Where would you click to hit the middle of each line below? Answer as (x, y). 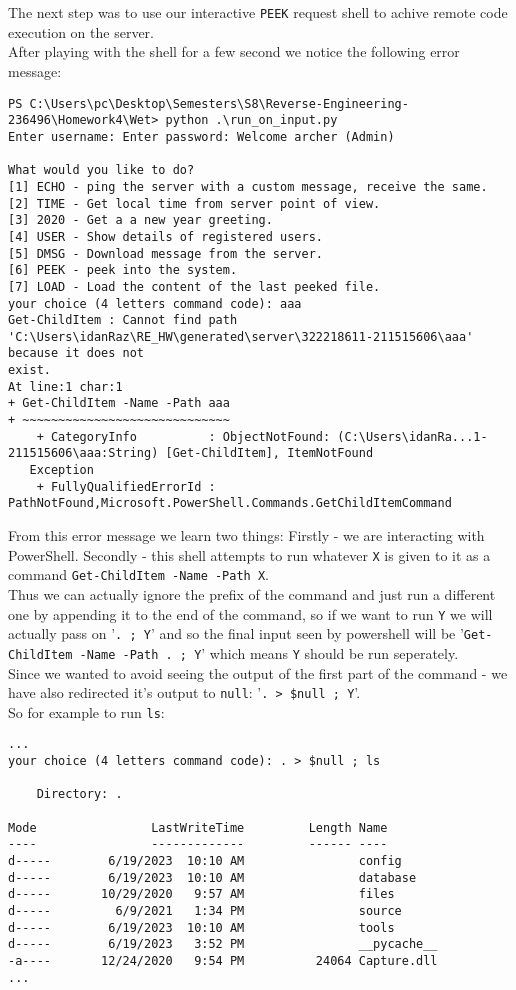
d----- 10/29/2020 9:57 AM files (201, 894)
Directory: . (79, 794)
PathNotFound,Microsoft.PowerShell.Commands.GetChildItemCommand (230, 503)
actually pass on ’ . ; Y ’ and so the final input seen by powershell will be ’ (236, 633)
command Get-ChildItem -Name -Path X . (138, 574)
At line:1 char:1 (65, 386)
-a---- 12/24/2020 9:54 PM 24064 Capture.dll (223, 960)
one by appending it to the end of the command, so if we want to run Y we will (250, 613)
